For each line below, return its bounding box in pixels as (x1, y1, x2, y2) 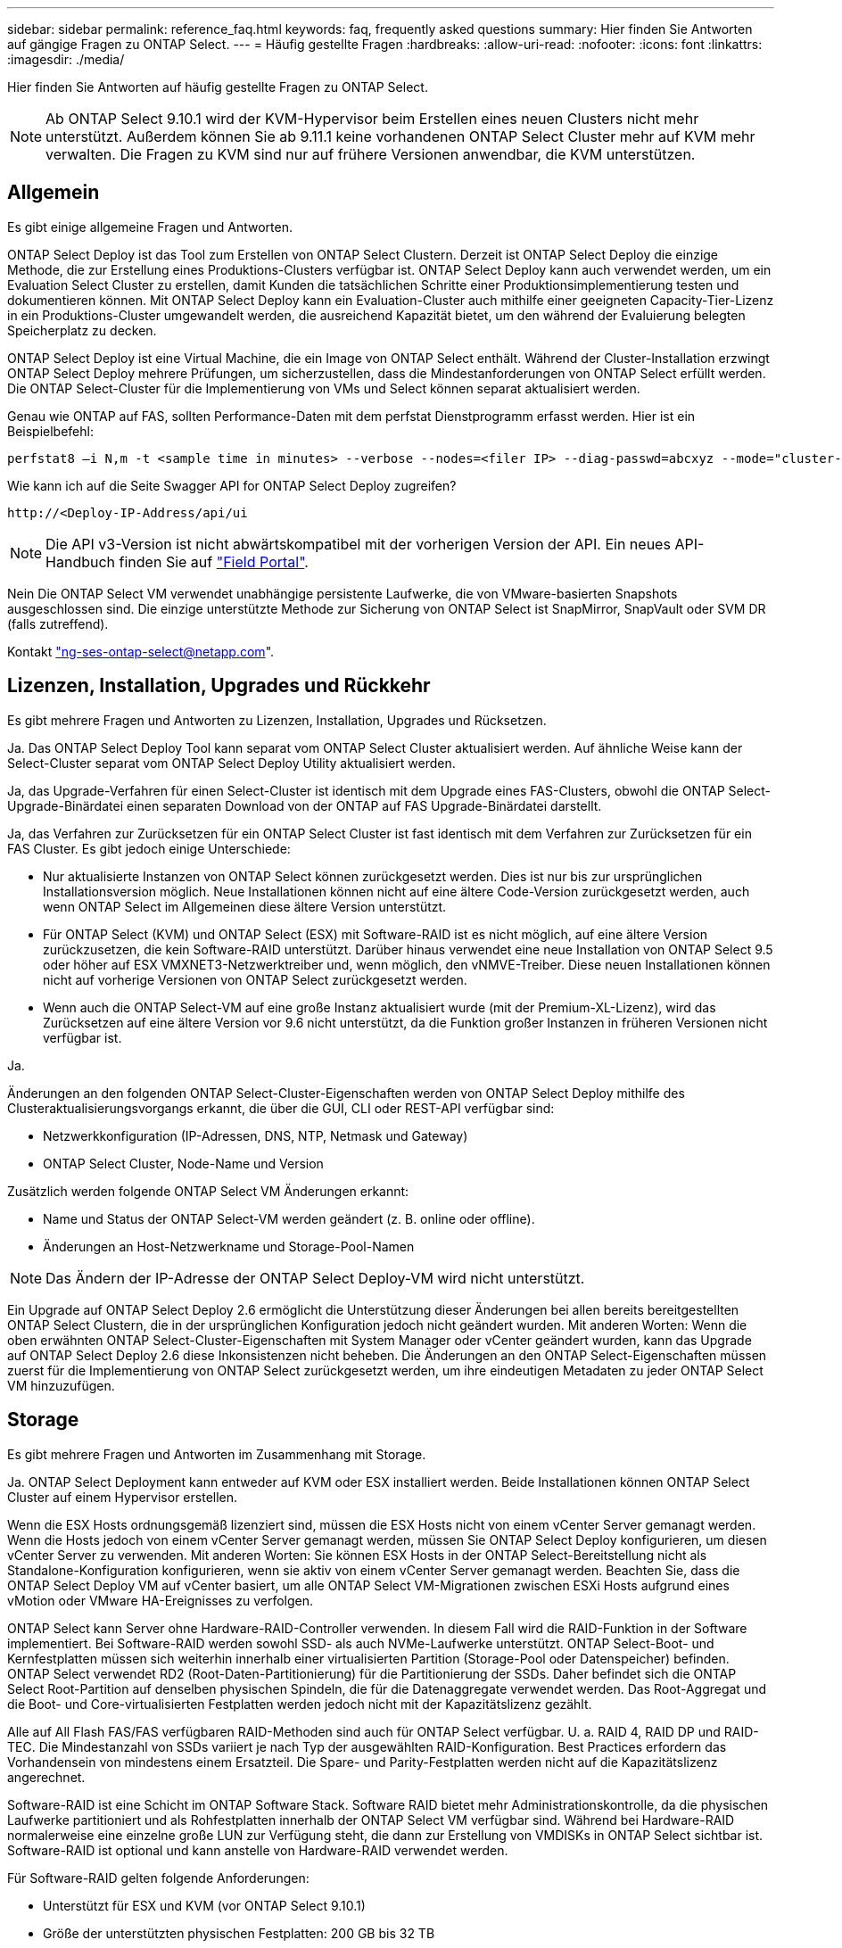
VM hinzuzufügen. (7, 1377, 115, 1393)
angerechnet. (7, 1769, 86, 1785)
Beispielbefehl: (7, 423, 94, 439)
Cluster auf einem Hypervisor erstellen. (7, 1489, 238, 1505)
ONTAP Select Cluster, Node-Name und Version (43, 1155, 324, 1171)
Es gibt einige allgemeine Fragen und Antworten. (7, 219, 293, 235)
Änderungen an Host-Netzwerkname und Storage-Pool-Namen (43, 1238, 415, 1254)
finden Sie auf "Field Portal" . (119, 552, 309, 571)
